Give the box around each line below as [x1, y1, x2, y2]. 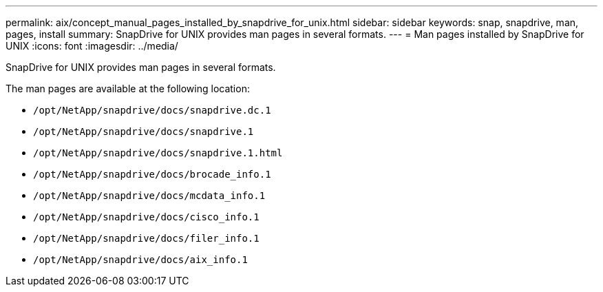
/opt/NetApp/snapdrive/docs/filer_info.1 [33, 233, 260, 244]
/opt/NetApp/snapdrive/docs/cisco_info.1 [33, 211, 260, 222]
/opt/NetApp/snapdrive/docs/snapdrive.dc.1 [33, 105, 271, 116]
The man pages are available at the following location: [6, 83, 250, 94]
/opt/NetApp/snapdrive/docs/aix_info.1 [33, 254, 248, 265]
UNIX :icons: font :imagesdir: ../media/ [6, 40, 178, 52]
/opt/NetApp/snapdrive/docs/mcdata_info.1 [33, 190, 266, 201]
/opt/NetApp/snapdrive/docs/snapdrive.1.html [33, 147, 283, 158]
